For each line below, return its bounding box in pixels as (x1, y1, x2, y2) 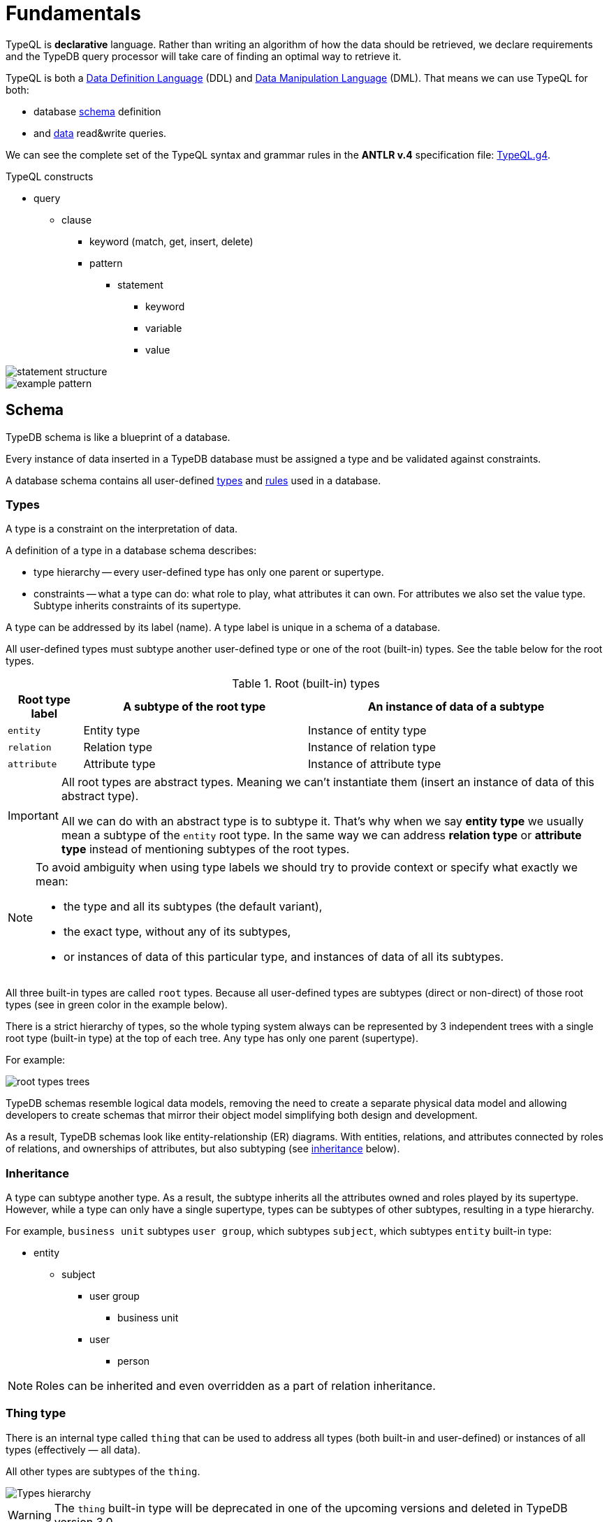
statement (117, 278, 163, 291)
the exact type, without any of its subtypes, (64, 925, 291, 939)
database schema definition (34, 105, 161, 117)
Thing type (6, 1406, 66, 1421)
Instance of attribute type (308, 757, 441, 771)
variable (145, 321, 182, 334)
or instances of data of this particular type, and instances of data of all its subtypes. (64, 950, 504, 964)
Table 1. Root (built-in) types (232, 676, 380, 691)
